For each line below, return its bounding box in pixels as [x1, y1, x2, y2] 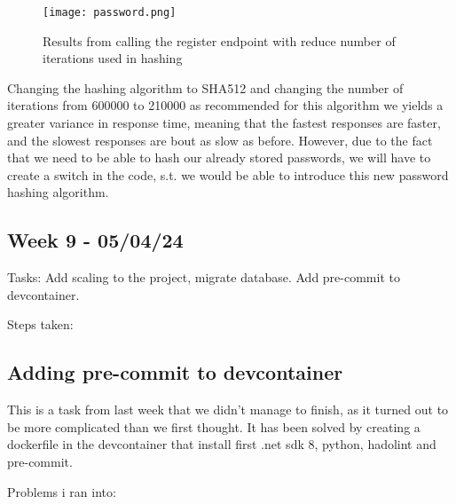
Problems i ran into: [7, 482, 116, 500]
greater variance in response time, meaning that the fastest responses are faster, [7, 114, 441, 132]
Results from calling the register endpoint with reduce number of [43, 31, 396, 50]
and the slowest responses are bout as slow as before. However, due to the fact [7, 130, 433, 149]
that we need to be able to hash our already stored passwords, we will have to [7, 148, 431, 167]
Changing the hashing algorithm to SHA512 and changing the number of [7, 78, 404, 97]
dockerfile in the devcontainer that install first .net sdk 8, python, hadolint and [7, 435, 436, 453]
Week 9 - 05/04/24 [7, 226, 184, 254]
